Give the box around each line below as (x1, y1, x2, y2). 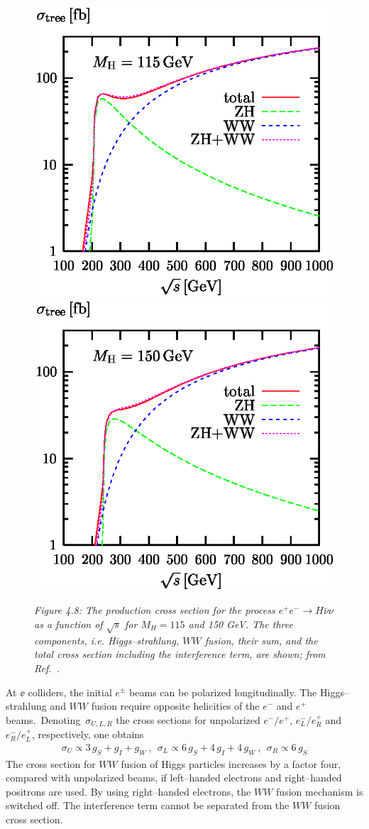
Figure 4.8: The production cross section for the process (34, 603, 275, 617)
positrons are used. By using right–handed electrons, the (6, 784, 251, 798)
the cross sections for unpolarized (116, 712, 260, 727)
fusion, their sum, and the (204, 632, 318, 647)
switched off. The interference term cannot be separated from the (6, 798, 290, 813)
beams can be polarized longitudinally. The (129, 684, 317, 699)
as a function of (34, 616, 103, 631)
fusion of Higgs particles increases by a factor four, (121, 756, 341, 771)
